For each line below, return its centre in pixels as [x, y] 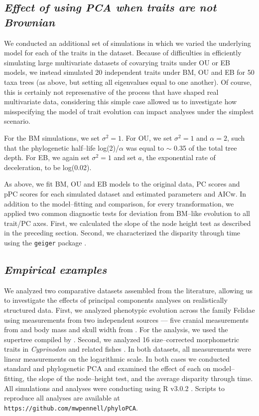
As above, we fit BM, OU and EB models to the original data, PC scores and [122, 184]
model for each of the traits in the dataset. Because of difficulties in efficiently [123, 53]
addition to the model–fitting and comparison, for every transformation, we [119, 203]
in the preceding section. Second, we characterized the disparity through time [122, 233]
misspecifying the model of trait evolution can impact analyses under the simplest [129, 111]
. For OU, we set [147, 137]
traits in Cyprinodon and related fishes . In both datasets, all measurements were [128, 349]
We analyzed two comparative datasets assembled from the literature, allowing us [129, 290]
